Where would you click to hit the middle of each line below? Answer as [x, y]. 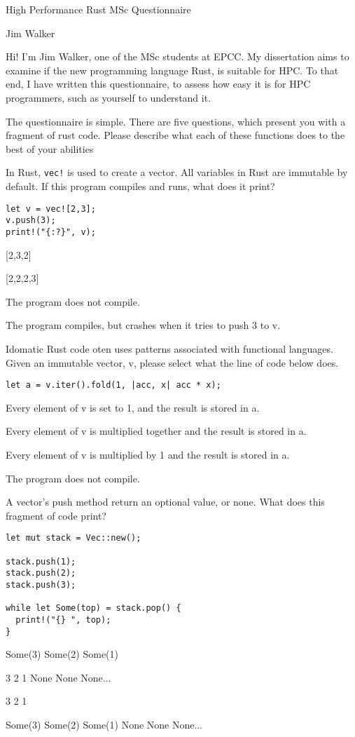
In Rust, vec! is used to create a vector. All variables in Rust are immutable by [177, 172]
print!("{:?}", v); [51, 232]
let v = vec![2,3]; [51, 209]
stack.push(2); [41, 573]
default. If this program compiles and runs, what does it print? [140, 186]
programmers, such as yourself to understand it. [109, 97]
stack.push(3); [41, 584]
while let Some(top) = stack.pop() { [93, 608]
